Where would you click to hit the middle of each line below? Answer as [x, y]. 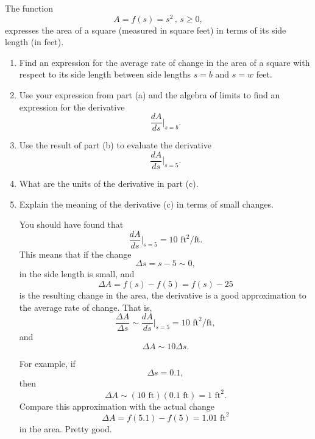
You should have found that [71, 224]
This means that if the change [75, 254]
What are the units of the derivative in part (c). [109, 183]
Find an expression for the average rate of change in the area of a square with [165, 62]
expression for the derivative [72, 107]
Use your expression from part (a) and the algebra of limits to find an [150, 95]
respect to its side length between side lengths [105, 74]
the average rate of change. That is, [86, 307]
